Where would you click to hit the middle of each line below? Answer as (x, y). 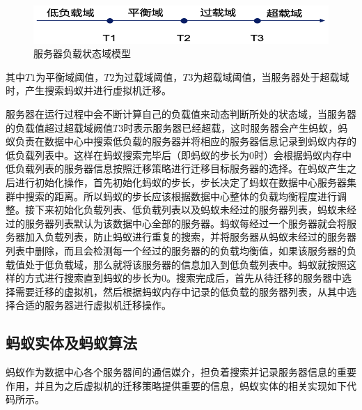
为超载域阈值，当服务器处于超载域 (271, 76)
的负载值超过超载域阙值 (59, 127)
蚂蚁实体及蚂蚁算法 (71, 343)
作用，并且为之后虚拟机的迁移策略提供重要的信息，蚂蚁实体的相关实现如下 (176, 385)
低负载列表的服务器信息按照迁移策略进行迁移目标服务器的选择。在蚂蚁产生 (176, 168)
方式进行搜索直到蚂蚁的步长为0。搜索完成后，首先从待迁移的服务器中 (183, 278)
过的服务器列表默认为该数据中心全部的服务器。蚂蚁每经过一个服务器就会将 (176, 223)
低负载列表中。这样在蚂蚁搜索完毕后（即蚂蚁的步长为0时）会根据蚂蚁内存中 (179, 154)
